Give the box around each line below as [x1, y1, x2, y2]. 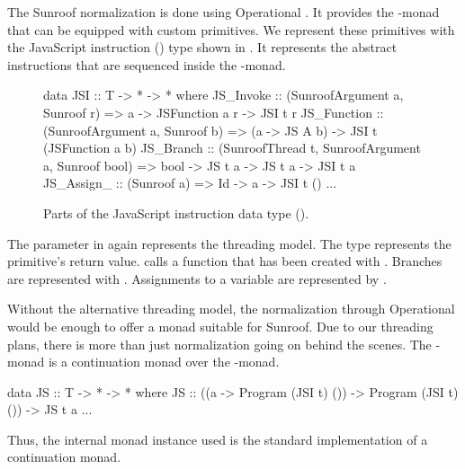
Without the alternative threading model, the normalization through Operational [7, 299, 455, 318]
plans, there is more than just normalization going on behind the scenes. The [7, 334, 432, 353]
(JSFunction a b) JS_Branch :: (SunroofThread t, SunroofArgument [43, 138, 421, 157]
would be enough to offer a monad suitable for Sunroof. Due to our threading [7, 316, 434, 335]
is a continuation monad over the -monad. [48, 352, 280, 371]
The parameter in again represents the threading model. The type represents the [7, 234, 452, 252]
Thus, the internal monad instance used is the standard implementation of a [7, 429, 428, 448]
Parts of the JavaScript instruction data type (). [43, 203, 309, 222]
